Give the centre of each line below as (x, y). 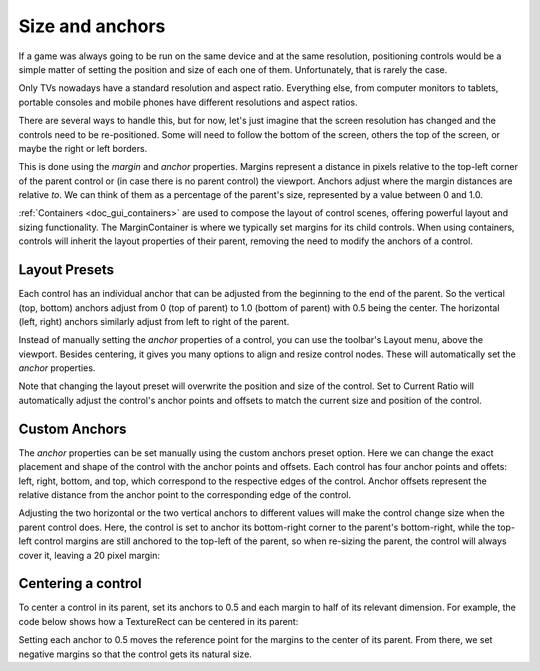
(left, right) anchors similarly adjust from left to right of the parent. (154, 321)
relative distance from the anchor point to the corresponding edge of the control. (185, 494)
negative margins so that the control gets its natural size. (135, 654)
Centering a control (80, 583)
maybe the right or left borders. (83, 148)
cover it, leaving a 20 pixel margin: (89, 555)
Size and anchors (92, 26)
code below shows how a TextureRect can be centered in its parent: (158, 621)
